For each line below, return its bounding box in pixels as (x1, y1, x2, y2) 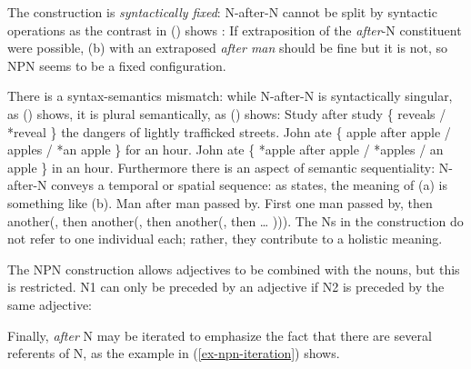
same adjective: (7, 294, 93, 314)
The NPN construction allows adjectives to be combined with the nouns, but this (7, 259, 460, 278)
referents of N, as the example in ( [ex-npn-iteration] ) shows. (7, 344, 340, 363)
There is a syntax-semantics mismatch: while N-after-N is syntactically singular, (7, 86, 453, 105)
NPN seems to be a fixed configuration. (7, 55, 226, 75)
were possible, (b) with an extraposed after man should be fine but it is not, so (7, 38, 447, 57)
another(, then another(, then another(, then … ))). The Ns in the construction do (7, 211, 464, 230)
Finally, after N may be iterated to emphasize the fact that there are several (7, 325, 432, 344)
